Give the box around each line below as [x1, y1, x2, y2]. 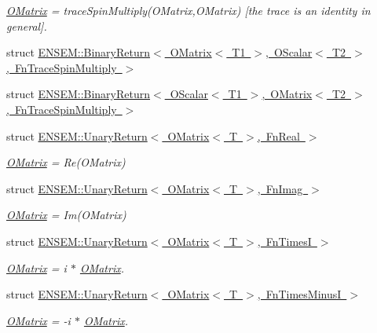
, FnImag [257, 180, 303, 196]
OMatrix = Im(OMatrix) [6, 207, 126, 223]
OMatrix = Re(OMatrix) [6, 154, 126, 170]
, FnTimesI [257, 232, 312, 249]
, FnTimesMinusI [257, 286, 342, 302]
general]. [6, 17, 47, 34]
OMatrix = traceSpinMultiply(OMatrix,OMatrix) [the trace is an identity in [6, 2, 371, 18]
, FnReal [257, 127, 300, 144]
